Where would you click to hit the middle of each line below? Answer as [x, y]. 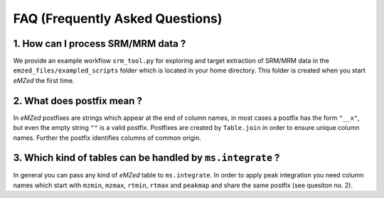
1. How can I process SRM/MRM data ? [100, 44]
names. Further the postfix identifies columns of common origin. [107, 138]
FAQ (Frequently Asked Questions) [118, 18]
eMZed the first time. [44, 80]
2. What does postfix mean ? [78, 100]
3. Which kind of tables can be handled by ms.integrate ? [146, 158]
